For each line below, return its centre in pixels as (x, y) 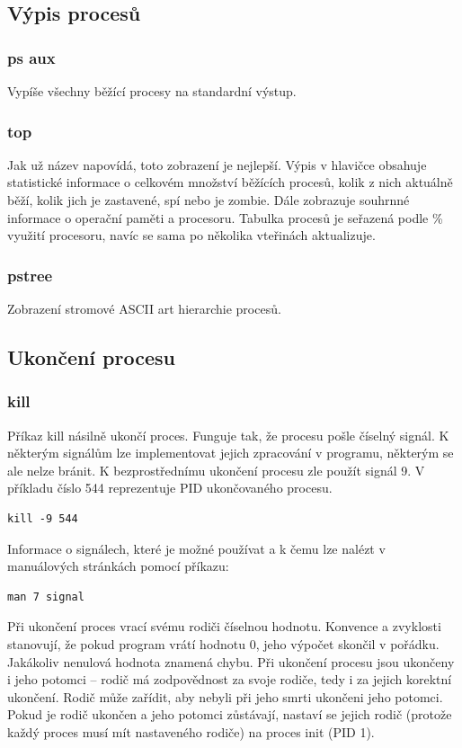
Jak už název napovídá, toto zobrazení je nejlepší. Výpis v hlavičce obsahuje (217, 164)
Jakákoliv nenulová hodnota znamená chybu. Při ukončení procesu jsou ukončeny (231, 661)
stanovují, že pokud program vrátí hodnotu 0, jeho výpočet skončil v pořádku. (223, 643)
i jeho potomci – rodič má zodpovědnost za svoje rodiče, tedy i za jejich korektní (230, 679)
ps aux (31, 57)
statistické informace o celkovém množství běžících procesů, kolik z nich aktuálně (230, 182)
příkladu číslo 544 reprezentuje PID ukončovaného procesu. (170, 488)
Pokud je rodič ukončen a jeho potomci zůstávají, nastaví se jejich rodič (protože (230, 714)
